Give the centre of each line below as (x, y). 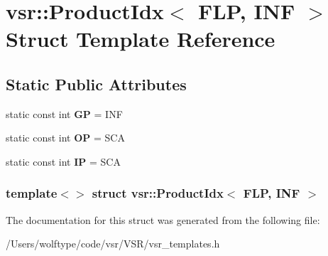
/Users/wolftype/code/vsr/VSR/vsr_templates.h (113, 244)
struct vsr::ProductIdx (158, 193)
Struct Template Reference (141, 39)
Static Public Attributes (96, 84)
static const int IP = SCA (63, 161)
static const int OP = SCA (65, 138)
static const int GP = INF (64, 113)
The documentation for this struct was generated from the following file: (163, 219)
